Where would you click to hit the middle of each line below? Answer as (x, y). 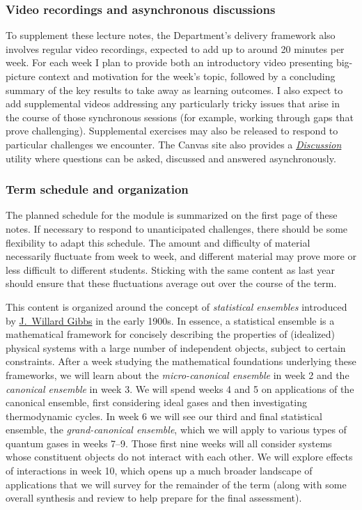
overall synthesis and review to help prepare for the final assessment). (154, 498)
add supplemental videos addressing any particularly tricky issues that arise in (173, 103)
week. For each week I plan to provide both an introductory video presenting (170, 62)
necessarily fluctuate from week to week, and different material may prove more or (181, 256)
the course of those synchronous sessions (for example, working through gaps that (180, 117)
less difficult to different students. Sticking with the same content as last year (171, 269)
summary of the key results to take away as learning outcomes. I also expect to (174, 90)
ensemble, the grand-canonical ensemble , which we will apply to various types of (176, 430)
